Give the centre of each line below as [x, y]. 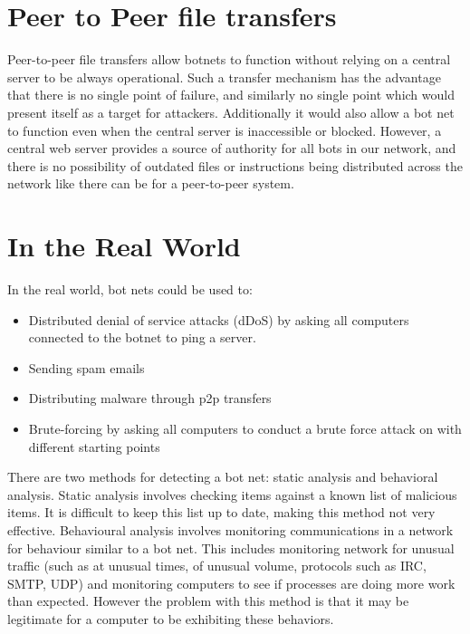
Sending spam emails [86, 367]
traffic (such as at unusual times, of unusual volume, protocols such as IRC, [217, 566]
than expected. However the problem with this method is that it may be [208, 601]
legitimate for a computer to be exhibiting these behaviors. [171, 618]
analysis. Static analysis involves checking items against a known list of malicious [232, 494]
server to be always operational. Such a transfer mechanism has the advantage [224, 77]
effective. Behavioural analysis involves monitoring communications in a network [230, 529]
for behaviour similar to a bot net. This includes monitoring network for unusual [231, 548]
